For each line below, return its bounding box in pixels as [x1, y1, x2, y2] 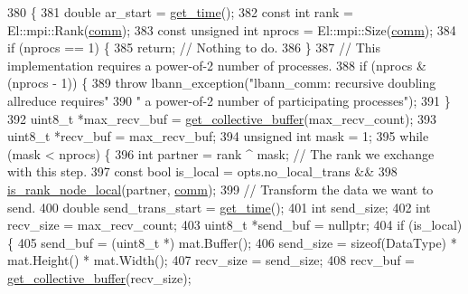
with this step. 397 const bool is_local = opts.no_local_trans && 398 [7, 162, 398, 181]
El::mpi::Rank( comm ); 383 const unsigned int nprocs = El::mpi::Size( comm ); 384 [7, 20, 456, 39]
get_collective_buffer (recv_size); [7, 268, 192, 287]
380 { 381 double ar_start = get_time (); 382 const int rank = [7, 3, 353, 21]
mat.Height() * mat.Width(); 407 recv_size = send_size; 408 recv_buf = [7, 251, 416, 270]
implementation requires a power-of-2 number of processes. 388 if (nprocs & [7, 55, 426, 74]
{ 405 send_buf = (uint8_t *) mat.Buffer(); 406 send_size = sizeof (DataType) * [7, 232, 457, 251]
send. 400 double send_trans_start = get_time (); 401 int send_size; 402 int [7, 197, 431, 216]
